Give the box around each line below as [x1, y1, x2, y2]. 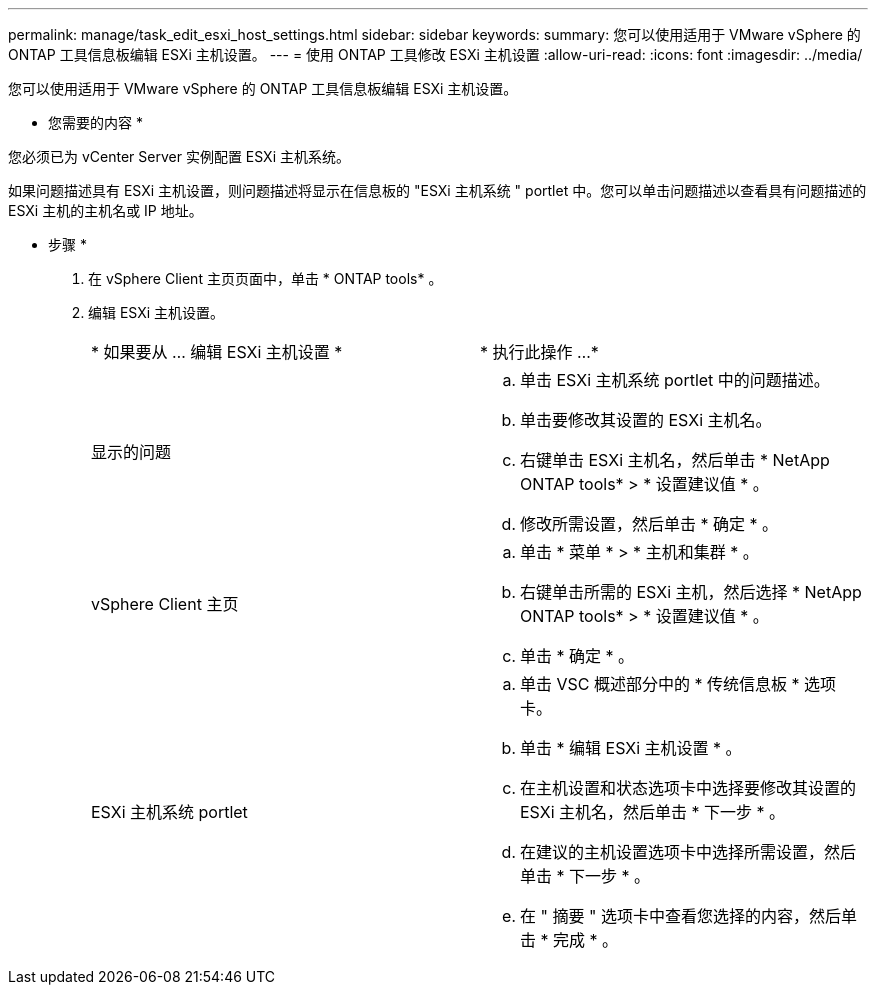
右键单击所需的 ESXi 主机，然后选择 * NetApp [520, 582, 862, 602]
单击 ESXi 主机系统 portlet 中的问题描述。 [520, 370, 830, 390]
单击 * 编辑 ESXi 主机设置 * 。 [520, 738, 742, 758]
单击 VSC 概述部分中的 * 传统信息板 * [520, 674, 800, 694]
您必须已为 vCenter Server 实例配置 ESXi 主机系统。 [8, 148, 350, 165]
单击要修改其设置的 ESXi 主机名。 [520, 410, 772, 430]
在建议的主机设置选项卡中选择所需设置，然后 [520, 842, 857, 862]
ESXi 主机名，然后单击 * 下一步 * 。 [520, 802, 786, 822]
